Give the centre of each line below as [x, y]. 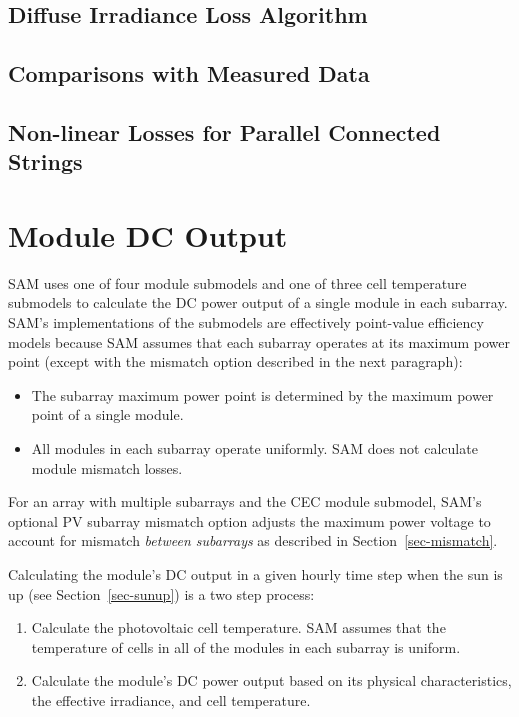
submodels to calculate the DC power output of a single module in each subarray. [258, 302]
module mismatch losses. [107, 467]
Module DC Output [148, 234]
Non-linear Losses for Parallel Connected [224, 131]
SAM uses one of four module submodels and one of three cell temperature [237, 282]
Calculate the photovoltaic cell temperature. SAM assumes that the [238, 627]
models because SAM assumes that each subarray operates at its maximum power [259, 341]
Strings [45, 161]
